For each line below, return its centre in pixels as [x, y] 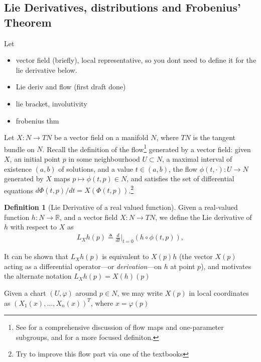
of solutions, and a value [96, 168]
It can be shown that [36, 256]
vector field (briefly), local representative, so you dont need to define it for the [136, 60]
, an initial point [35, 159]
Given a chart [25, 292]
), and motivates [226, 266]
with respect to [34, 227]
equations [19, 190]
